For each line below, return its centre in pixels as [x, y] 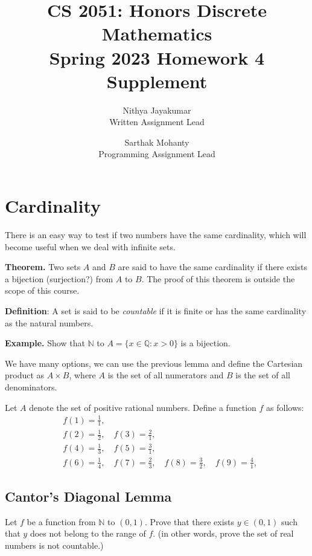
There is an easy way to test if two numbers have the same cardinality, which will [156, 234]
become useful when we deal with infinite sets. [90, 246]
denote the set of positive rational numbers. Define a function [143, 407]
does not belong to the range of [88, 533]
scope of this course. [42, 290]
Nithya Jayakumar [157, 110]
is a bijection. [205, 343]
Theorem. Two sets [43, 267]
